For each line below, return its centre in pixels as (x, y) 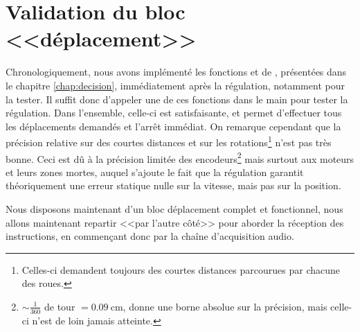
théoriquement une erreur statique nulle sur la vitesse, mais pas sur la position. (173, 185)
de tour (60, 306)
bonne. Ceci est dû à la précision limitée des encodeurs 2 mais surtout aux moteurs (180, 157)
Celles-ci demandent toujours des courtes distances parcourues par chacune (181, 269)
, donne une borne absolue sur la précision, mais (225, 306)
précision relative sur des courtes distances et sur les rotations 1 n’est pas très (169, 141)
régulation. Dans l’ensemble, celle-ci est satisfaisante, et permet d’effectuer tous (174, 113)
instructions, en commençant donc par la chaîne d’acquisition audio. (150, 236)
